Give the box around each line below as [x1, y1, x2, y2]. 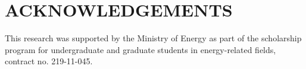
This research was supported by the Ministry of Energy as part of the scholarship [5, 32, 302, 44]
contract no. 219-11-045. [5, 55, 93, 67]
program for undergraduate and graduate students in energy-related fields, [5, 43, 276, 55]
